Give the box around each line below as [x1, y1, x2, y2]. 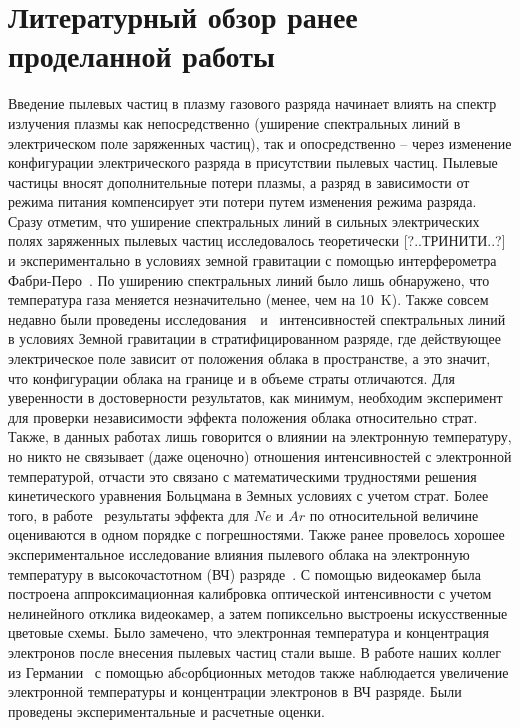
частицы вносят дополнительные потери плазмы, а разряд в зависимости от [8, 171, 470, 192]
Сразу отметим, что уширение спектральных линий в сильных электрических [8, 210, 480, 231]
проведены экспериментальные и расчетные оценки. [8, 700, 325, 721]
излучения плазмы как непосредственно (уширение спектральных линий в [8, 112, 461, 133]
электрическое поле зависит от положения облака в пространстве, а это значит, [8, 348, 491, 369]
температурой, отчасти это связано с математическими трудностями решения [8, 465, 477, 486]
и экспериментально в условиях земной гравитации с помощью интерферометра [8, 250, 497, 271]
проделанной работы [8, 35, 275, 76]
